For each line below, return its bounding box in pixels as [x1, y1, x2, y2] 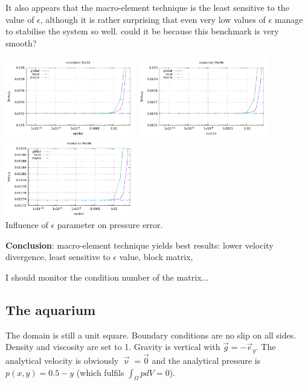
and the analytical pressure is [152, 354, 261, 366]
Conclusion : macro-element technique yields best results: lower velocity [5, 238, 274, 251]
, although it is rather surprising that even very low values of [40, 13, 266, 25]
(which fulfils [76, 366, 124, 378]
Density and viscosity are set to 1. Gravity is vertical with [5, 340, 220, 353]
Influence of [5, 218, 48, 231]
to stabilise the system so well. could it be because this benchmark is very [5, 25, 279, 37]
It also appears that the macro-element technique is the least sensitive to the [5, 1, 289, 13]
